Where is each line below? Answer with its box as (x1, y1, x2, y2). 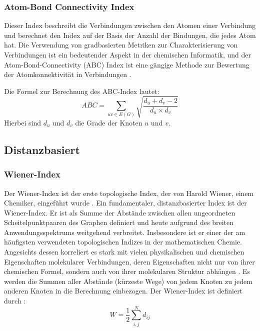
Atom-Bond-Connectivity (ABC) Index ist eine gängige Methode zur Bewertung (4, 59, 249, 69)
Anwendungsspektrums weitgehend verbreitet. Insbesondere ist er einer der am (4, 226, 245, 237)
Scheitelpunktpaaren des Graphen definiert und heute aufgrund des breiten (4, 217, 234, 227)
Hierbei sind (4, 117, 41, 127)
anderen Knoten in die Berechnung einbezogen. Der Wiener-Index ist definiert (4, 285, 243, 296)
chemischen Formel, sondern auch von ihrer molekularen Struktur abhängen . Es (4, 266, 250, 276)
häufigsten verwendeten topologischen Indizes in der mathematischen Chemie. (4, 236, 242, 247)
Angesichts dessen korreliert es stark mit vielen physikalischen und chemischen (4, 246, 244, 257)
